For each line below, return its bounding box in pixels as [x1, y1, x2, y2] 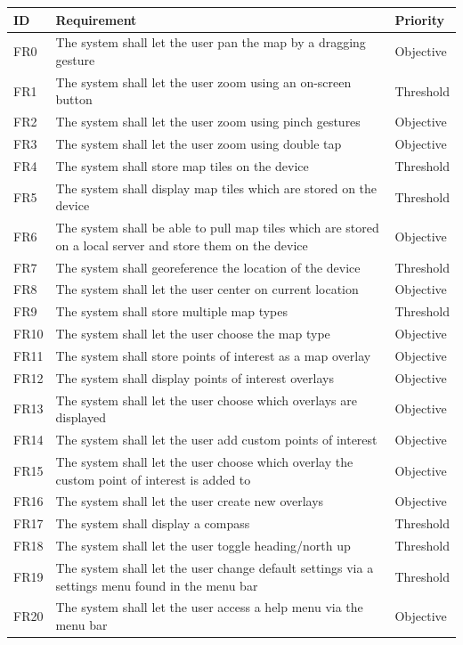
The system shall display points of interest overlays [55, 368, 334, 387]
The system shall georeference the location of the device [55, 257, 361, 276]
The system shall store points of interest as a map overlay [55, 347, 371, 364]
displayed [55, 408, 106, 427]
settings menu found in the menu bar [55, 576, 258, 594]
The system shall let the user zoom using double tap [55, 135, 342, 153]
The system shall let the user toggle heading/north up [55, 536, 351, 555]
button [55, 90, 93, 109]
